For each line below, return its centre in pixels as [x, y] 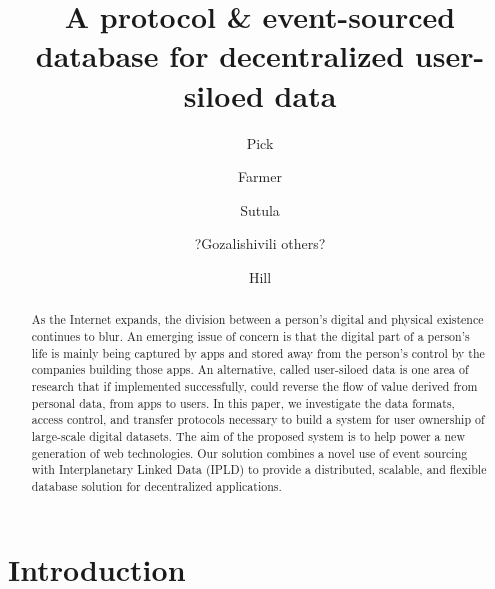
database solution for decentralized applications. [156, 485]
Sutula [260, 209]
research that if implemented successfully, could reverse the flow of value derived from [254, 385]
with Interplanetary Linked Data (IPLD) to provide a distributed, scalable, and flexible [259, 469]
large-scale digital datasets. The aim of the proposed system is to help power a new [248, 435]
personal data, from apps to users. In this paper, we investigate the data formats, [243, 402]
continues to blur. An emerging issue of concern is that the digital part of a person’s [250, 335]
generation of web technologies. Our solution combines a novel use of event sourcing [249, 452]
